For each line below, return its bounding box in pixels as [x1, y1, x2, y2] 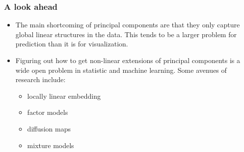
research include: [15, 74, 66, 85]
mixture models [27, 140, 74, 150]
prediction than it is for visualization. [15, 39, 128, 49]
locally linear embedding [27, 90, 101, 101]
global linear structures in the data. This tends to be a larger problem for [15, 29, 237, 39]
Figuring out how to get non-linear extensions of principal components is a [15, 55, 240, 65]
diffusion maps [27, 123, 71, 133]
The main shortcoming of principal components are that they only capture [15, 20, 240, 30]
